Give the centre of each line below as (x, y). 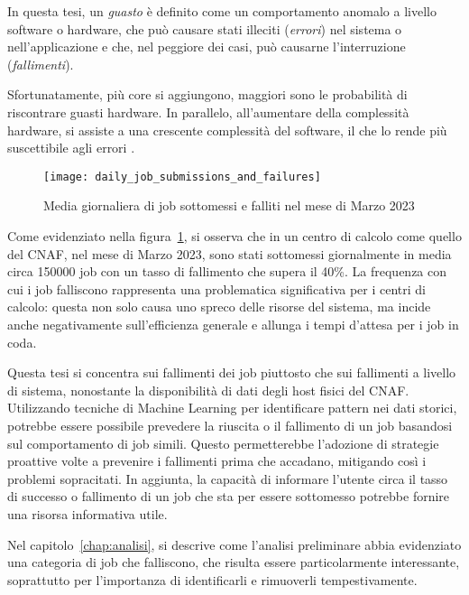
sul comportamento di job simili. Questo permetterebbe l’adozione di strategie (223, 443)
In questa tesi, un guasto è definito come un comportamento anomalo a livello (222, 11)
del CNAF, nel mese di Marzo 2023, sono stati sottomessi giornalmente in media (230, 253)
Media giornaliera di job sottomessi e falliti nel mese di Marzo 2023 (229, 205)
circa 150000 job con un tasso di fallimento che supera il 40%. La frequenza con (227, 271)
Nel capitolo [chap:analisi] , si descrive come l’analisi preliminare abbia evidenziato (234, 544)
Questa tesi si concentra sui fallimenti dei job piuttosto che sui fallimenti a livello (232, 372)
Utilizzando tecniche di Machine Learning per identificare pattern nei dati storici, (232, 408)
